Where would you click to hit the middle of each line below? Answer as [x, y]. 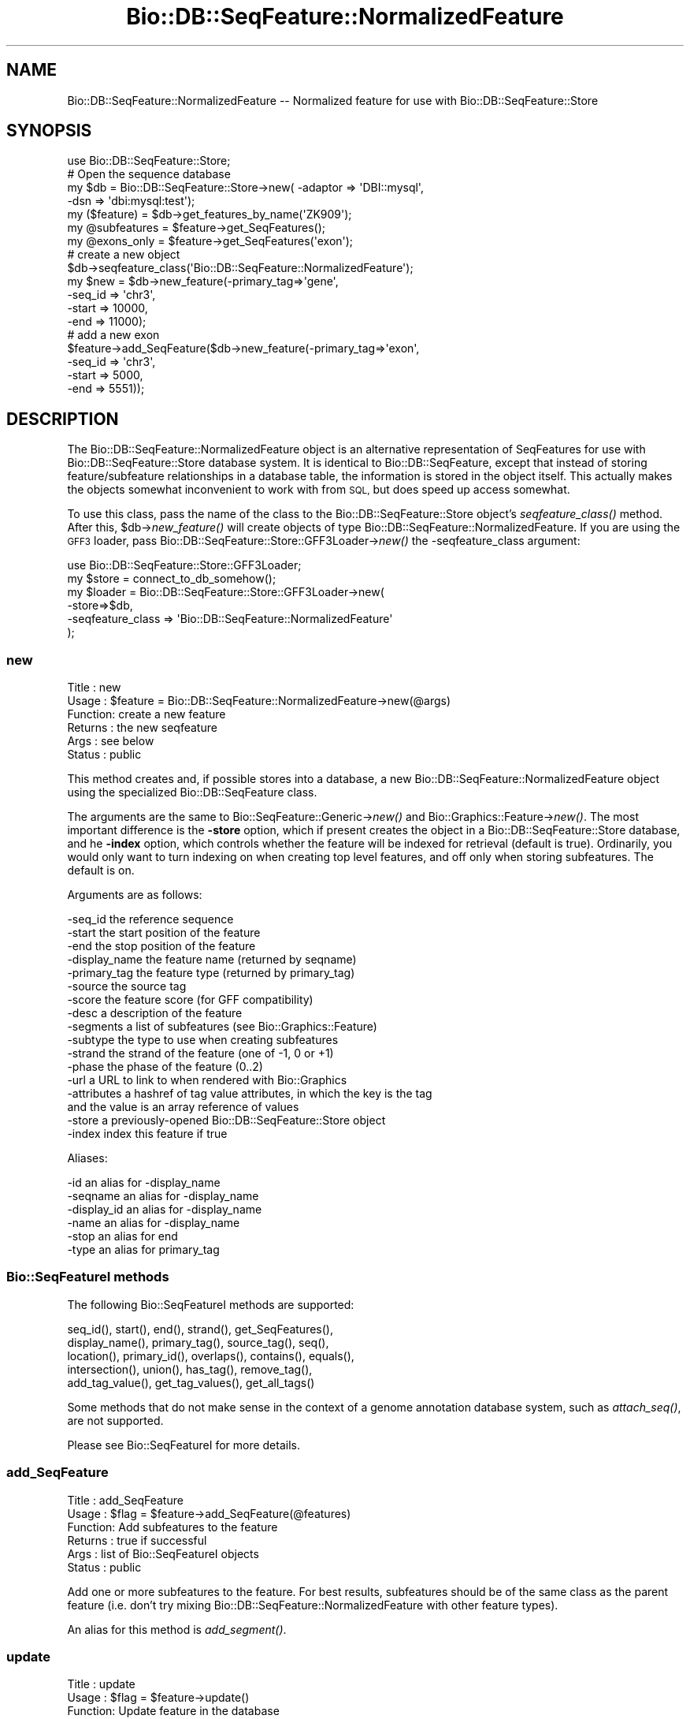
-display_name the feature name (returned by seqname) [212, 960]
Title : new [94, 688]
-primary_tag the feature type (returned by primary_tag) [211, 973]
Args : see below [111, 741]
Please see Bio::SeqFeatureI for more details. [184, 1445]
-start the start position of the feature [164, 933]
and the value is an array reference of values [183, 1107]
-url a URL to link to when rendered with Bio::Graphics [207, 1080]
